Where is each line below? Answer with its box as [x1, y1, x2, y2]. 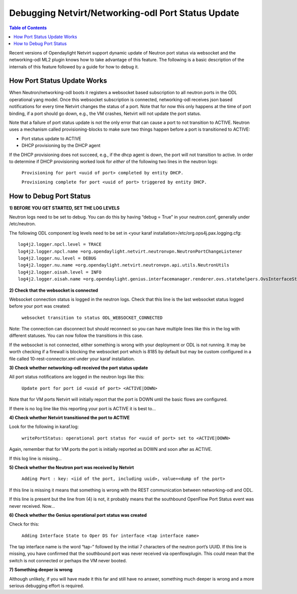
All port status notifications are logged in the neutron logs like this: [9, 374, 145, 380]
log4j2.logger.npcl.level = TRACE [18, 242, 101, 247]
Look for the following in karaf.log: [9, 424, 79, 430]
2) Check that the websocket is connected [9, 287, 99, 293]
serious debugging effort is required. [9, 583, 84, 589]
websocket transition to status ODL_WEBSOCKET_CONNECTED [21, 315, 163, 321]
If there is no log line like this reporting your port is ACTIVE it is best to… [9, 405, 156, 411]
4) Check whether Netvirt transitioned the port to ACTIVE [9, 414, 130, 421]
